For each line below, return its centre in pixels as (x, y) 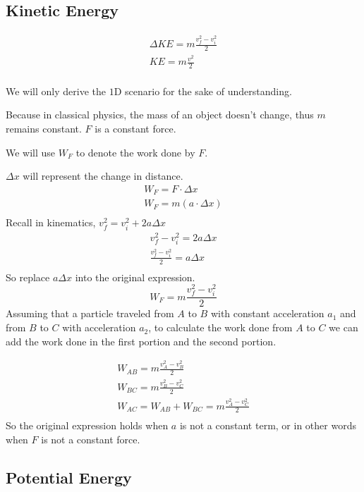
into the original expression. (135, 277)
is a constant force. (135, 129)
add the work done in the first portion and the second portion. (141, 341)
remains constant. (44, 129)
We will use (31, 152)
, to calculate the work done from (220, 327)
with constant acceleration (267, 313)
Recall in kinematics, (51, 222)
